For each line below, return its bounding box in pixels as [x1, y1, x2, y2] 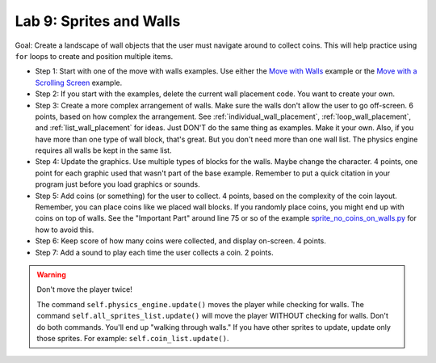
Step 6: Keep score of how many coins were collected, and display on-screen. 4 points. [35, 236, 327, 246]
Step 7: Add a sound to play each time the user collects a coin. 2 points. [35, 247, 274, 257]
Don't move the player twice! [36, 285, 132, 294]
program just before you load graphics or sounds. [35, 179, 201, 189]
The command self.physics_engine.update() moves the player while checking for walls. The [36, 299, 365, 309]
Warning [36, 269, 66, 279]
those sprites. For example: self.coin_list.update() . [36, 333, 229, 343]
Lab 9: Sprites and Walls [15, 12, 181, 30]
